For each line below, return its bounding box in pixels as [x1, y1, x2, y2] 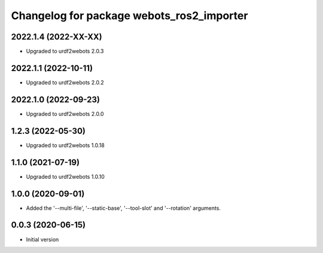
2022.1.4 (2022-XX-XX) [11, 32, 103, 42]
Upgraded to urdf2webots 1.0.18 [26, 141, 105, 149]
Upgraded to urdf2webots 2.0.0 [26, 110, 104, 117]
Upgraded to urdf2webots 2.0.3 [26, 48, 104, 55]
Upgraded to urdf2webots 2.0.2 [26, 78, 104, 86]
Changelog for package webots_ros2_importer [11, 9, 248, 22]
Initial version [26, 236, 59, 243]
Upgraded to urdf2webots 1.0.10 [26, 173, 105, 180]
